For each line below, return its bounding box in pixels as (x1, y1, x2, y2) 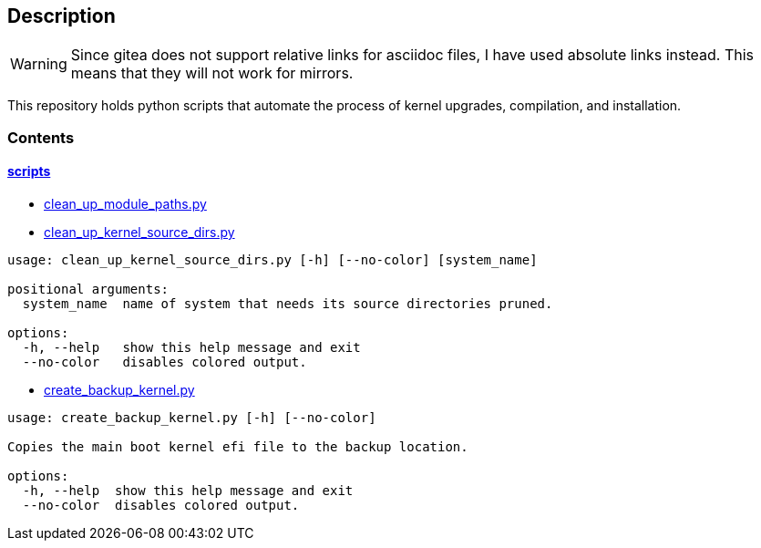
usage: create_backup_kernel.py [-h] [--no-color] (7, 410, 376, 426)
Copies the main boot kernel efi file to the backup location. (7, 439, 468, 455)
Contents (7, 128, 75, 147)
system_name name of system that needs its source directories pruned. (22, 296, 553, 312)
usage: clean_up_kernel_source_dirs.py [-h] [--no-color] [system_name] (7, 253, 538, 268)
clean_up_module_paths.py (44, 196, 207, 212)
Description (7, 5, 116, 27)
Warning (10, 55, 67, 74)
